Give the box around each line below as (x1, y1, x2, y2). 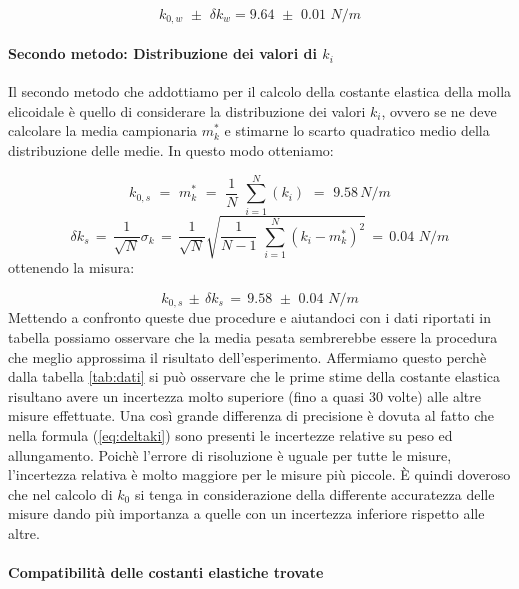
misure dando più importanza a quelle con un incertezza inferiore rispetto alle (8, 503, 485, 524)
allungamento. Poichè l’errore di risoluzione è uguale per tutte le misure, (8, 444, 452, 465)
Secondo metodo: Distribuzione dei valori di (8, 43, 317, 64)
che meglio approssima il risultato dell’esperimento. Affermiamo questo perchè (8, 346, 487, 367)
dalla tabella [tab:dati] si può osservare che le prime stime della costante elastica (8, 366, 501, 387)
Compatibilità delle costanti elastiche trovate (8, 562, 324, 583)
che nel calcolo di (8, 483, 113, 504)
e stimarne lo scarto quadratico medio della (224, 120, 490, 141)
